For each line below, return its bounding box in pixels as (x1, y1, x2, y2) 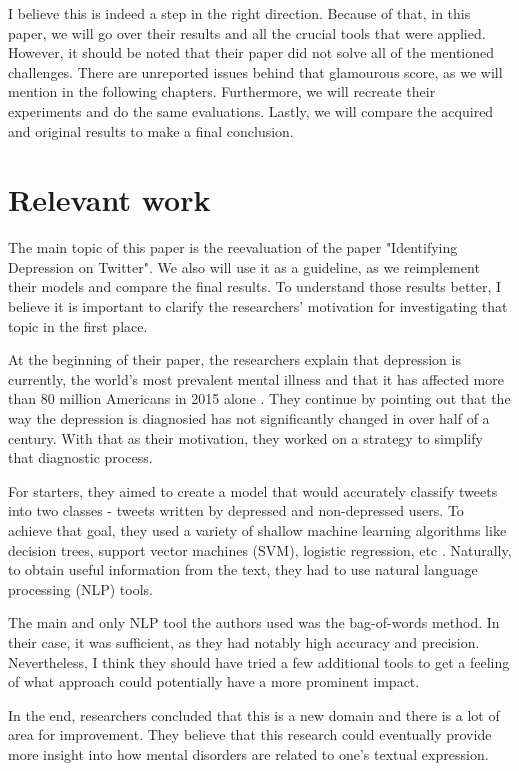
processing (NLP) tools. (8, 578, 153, 599)
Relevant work (8, 179, 211, 220)
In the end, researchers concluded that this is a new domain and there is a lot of (8, 704, 500, 725)
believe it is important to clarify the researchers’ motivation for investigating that (8, 296, 508, 317)
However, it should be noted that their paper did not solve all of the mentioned (8, 42, 495, 63)
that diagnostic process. (8, 447, 153, 468)
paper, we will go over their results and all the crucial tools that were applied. (8, 22, 486, 43)
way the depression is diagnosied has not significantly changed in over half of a (8, 408, 490, 429)
